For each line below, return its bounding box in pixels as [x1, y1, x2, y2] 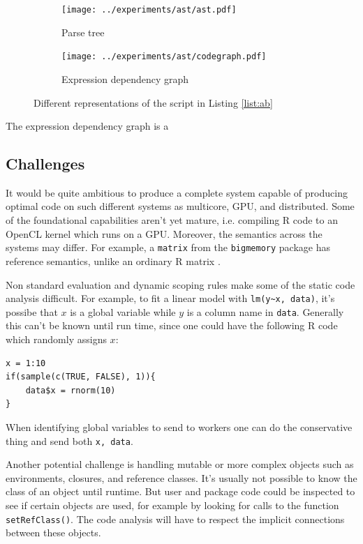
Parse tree [61, 24, 105, 39]
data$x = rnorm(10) [25, 385, 116, 395]
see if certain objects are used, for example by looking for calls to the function [6, 498, 339, 513]
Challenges [6, 153, 85, 174]
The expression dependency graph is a [6, 119, 169, 133]
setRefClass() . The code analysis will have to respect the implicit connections [6, 511, 345, 526]
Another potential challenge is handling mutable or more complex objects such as [6, 457, 354, 471]
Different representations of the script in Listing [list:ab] [34, 95, 273, 109]
